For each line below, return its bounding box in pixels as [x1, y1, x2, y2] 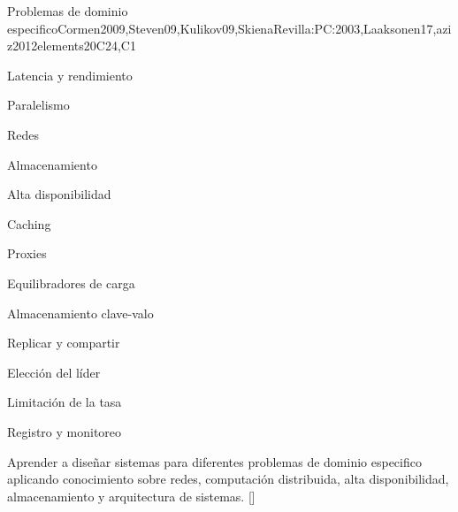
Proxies [7, 244, 47, 263]
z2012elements [7, 36, 84, 55]
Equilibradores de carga [7, 273, 135, 292]
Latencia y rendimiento [7, 65, 133, 84]
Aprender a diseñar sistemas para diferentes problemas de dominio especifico [7, 452, 422, 470]
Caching [7, 214, 51, 233]
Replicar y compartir [7, 333, 120, 352]
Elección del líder [7, 363, 101, 381]
